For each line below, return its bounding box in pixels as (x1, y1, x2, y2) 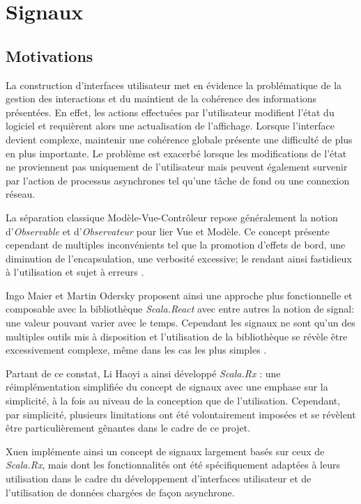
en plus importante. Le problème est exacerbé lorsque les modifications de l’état (6, 145, 347, 160)
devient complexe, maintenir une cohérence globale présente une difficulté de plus (6, 132, 353, 146)
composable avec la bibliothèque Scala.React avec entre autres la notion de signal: (6, 301, 355, 316)
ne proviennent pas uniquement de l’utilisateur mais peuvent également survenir (6, 159, 348, 174)
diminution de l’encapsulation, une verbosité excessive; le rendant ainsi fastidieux (6, 251, 352, 265)
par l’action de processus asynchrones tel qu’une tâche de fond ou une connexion (6, 173, 350, 187)
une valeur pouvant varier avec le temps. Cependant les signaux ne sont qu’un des (6, 315, 355, 330)
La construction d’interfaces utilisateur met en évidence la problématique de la (6, 77, 342, 92)
